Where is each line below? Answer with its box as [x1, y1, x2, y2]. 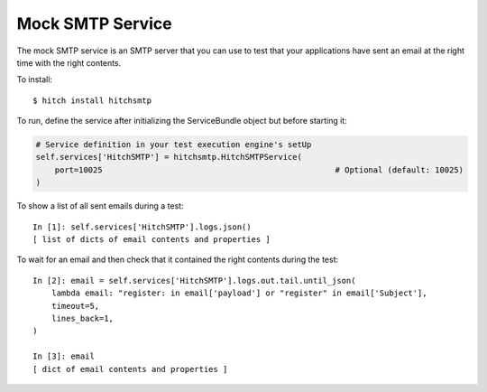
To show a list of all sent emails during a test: [16, 201, 184, 211]
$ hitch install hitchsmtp [32, 95, 152, 106]
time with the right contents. [16, 57, 122, 68]
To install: [16, 74, 53, 85]
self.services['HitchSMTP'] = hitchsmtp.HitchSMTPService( [35, 152, 302, 163]
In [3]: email [32, 351, 95, 361]
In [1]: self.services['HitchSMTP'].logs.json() [32, 221, 252, 232]
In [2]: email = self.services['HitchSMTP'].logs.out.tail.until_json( [32, 275, 356, 285]
